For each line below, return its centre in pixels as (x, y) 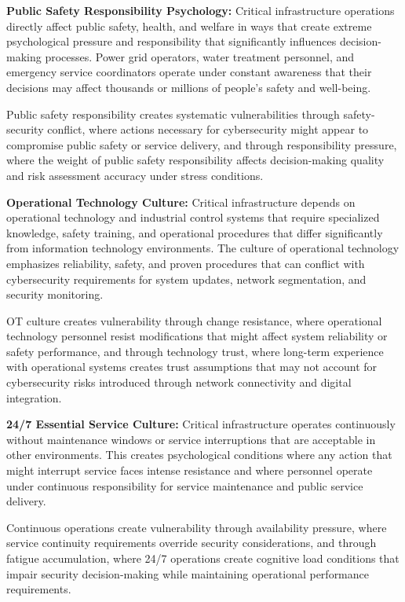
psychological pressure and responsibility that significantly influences (171, 41)
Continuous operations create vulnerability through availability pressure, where (197, 527)
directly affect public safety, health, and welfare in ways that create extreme (189, 26)
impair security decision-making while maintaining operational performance (188, 573)
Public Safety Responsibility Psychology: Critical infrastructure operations (201, 10)
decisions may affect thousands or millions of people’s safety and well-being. (189, 87)
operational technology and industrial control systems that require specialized (193, 217)
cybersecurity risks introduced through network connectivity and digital (179, 382)
